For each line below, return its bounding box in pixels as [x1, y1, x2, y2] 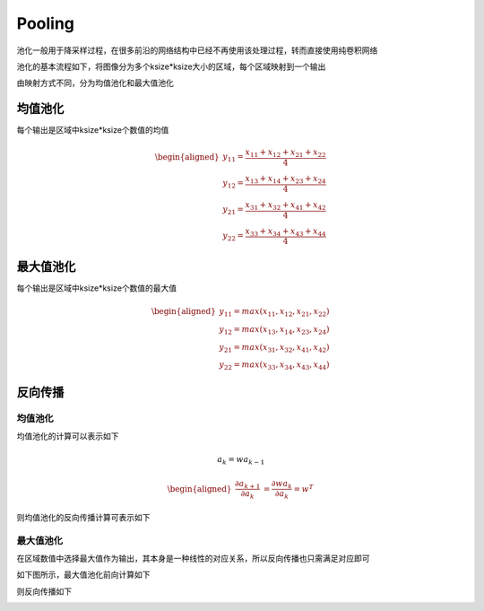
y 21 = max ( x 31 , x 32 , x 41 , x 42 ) [219, 342, 330, 354]
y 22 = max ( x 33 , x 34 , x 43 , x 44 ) [219, 360, 330, 372]
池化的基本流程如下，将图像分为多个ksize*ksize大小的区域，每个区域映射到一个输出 [16, 61, 326, 72]
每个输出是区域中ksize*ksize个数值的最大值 [16, 283, 177, 293]
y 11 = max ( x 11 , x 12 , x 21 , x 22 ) [219, 306, 330, 319]
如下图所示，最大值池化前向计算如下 [16, 570, 151, 580]
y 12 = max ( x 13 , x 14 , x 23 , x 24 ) [219, 324, 330, 336]
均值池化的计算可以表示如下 [16, 431, 119, 441]
